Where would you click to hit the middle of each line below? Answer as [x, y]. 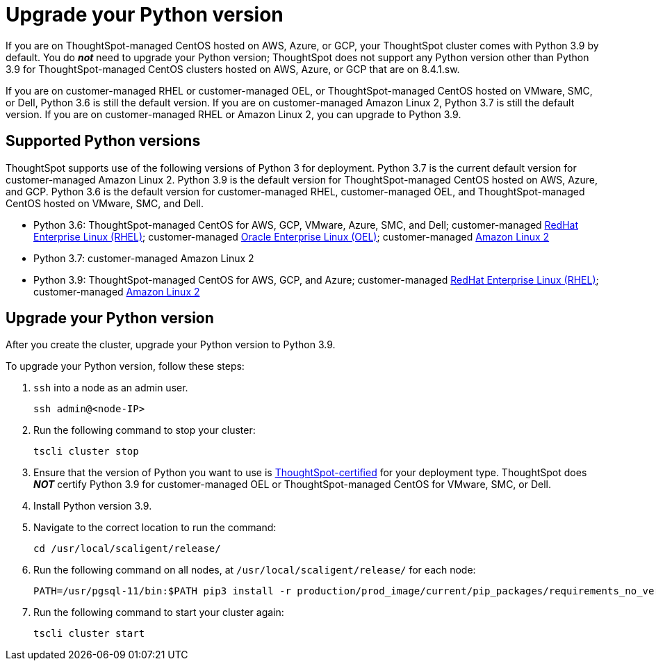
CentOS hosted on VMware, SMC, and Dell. [105, 203]
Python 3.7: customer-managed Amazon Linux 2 [144, 258]
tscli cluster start [89, 634]
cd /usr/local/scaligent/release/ [127, 549]
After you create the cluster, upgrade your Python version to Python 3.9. [171, 345]
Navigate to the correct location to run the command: [155, 528]
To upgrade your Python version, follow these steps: [125, 366]
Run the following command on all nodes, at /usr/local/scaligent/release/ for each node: [255, 570]
